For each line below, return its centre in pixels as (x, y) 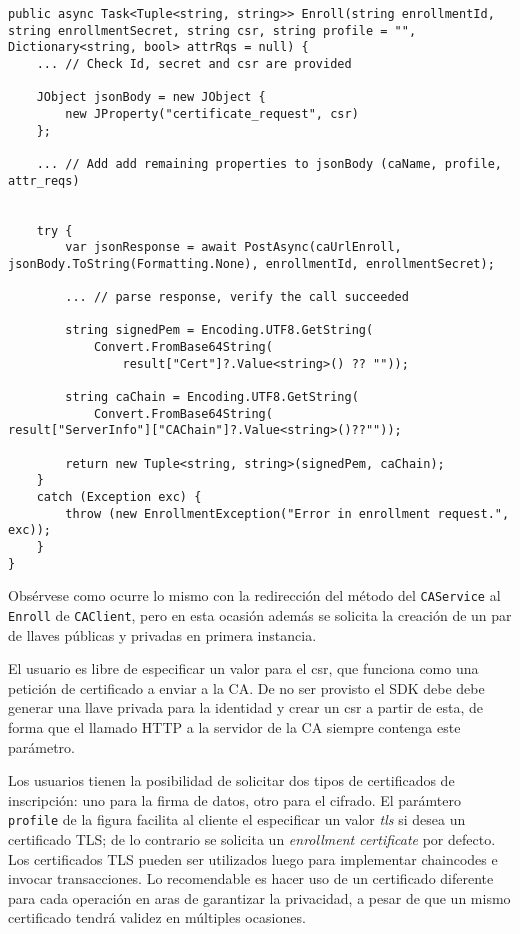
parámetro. (41, 746)
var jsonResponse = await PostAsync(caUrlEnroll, (233, 247)
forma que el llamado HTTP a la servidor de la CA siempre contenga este (234, 727)
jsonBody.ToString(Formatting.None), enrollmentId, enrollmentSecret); (251, 263)
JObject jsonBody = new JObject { (151, 97)
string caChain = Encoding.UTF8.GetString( (212, 397)
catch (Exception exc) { (119, 497)
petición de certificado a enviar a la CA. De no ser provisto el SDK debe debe (246, 687)
